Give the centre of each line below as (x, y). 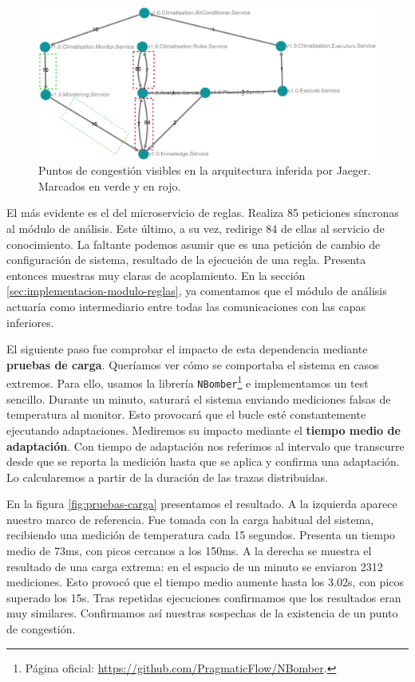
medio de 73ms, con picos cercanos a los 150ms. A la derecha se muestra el (189, 551)
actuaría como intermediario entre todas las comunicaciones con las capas (186, 307)
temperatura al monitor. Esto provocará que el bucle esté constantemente (186, 414)
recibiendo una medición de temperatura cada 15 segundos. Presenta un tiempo (201, 535)
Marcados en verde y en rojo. (110, 185)
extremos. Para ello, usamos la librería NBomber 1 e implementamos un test (188, 382)
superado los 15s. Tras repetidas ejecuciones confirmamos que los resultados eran (204, 597)
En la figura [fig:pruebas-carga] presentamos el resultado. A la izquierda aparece (202, 504)
